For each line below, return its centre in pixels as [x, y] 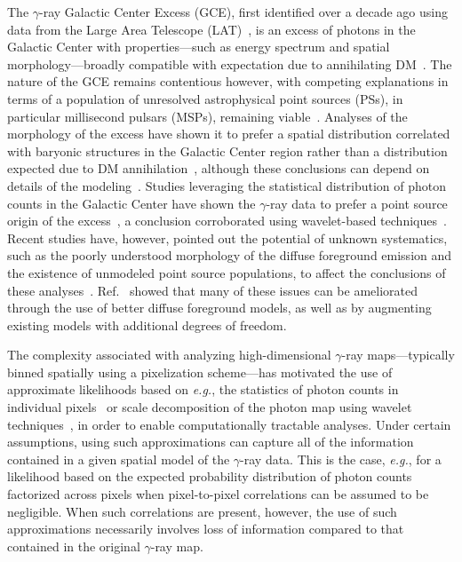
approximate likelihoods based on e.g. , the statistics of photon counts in [203, 389]
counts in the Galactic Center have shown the [131, 203]
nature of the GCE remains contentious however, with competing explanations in [228, 81]
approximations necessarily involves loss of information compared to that [206, 529]
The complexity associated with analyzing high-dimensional [169, 355]
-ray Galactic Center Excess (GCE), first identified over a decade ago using [243, 12]
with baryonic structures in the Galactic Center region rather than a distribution [227, 150]
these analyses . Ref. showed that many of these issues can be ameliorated [212, 290]
